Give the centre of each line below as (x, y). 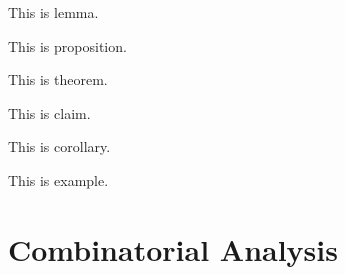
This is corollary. (59, 146)
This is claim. (49, 112)
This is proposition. (67, 45)
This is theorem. (58, 79)
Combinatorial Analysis (173, 248)
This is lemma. (53, 12)
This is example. (58, 179)
